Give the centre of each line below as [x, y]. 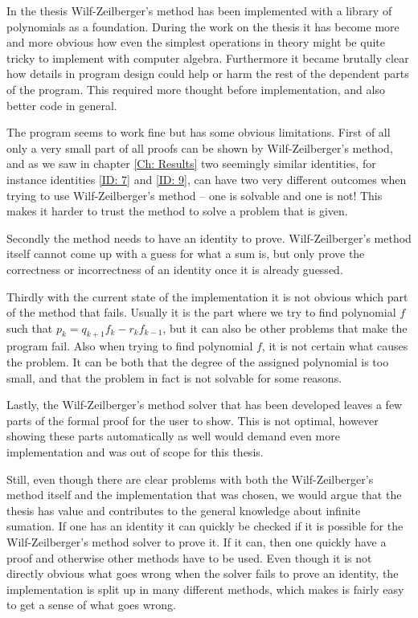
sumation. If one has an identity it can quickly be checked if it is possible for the [205, 526]
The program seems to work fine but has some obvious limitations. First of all [199, 132]
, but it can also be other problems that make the [285, 327]
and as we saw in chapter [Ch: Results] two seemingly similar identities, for [191, 164]
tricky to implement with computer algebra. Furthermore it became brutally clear [208, 57]
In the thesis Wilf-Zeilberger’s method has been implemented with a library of [199, 10]
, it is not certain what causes [335, 346]
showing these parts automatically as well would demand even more [173, 436]
